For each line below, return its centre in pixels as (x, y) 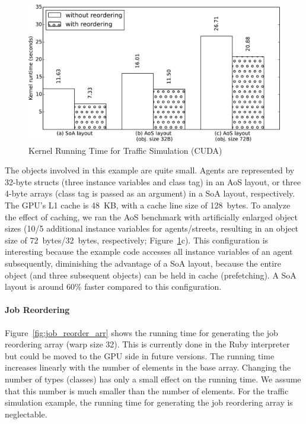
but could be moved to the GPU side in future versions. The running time (140, 355)
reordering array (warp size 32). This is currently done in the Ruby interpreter (147, 344)
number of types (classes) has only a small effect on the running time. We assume (153, 379)
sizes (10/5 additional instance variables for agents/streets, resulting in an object (152, 228)
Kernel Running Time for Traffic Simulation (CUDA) (125, 150)
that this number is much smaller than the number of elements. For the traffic (147, 390)
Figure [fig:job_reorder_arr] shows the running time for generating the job (141, 332)
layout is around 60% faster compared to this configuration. (113, 287)
